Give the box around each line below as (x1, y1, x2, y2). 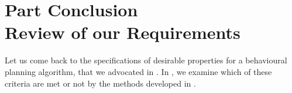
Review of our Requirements (5, 20, 241, 44)
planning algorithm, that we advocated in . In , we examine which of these (5, 65, 272, 77)
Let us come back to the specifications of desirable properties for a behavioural (5, 54, 287, 66)
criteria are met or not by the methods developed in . (5, 77, 196, 89)
